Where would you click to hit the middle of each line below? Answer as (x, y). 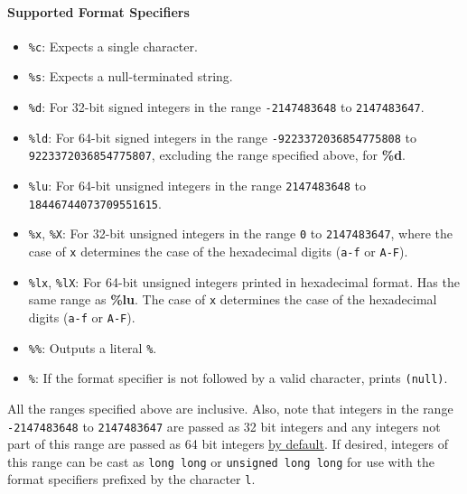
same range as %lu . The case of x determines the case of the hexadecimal (233, 299)
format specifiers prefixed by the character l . (131, 479)
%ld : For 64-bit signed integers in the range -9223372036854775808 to (222, 137)
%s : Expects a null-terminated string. (131, 76)
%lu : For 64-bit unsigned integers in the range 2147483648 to (197, 186)
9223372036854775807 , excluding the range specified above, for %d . (217, 155)
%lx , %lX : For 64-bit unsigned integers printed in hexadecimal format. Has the (244, 281)
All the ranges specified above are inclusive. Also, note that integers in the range (230, 408)
